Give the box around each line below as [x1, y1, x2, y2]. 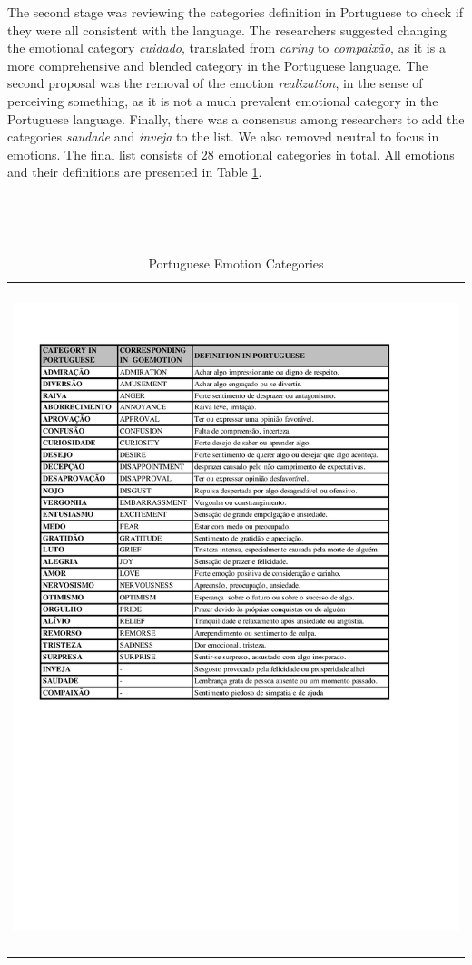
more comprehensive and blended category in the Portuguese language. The [7, 55, 428, 74]
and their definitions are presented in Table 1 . [7, 162, 262, 181]
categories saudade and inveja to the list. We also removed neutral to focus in [7, 127, 439, 146]
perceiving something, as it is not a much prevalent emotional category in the [7, 91, 438, 110]
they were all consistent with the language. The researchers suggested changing [7, 20, 447, 39]
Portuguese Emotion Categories [148, 254, 324, 273]
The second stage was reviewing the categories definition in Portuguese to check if [7, 3, 463, 21]
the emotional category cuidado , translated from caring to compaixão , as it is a [7, 38, 446, 57]
